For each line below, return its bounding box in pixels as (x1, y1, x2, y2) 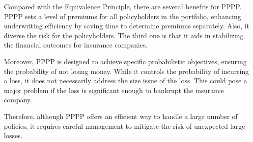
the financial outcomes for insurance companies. (4, 40, 148, 50)
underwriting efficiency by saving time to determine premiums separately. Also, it (4, 21, 250, 31)
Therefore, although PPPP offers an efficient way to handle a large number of (4, 111, 238, 121)
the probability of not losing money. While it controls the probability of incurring (4, 66, 249, 76)
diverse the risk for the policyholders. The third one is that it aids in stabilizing (4, 30, 244, 40)
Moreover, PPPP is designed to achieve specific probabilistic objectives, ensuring (4, 56, 247, 66)
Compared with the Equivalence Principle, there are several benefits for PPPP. (4, 1, 242, 11)
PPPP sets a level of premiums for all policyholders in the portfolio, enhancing (4, 11, 241, 21)
